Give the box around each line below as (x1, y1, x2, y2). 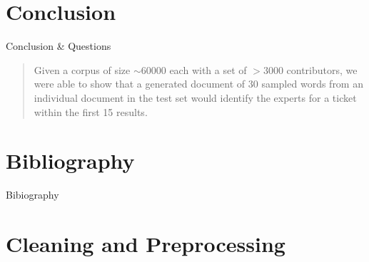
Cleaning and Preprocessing (6, 229, 285, 258)
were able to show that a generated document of (34, 76, 246, 91)
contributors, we (286, 62, 358, 77)
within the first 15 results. (34, 104, 148, 119)
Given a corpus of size (34, 62, 131, 77)
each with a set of (169, 62, 247, 77)
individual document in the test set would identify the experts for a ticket (34, 90, 357, 105)
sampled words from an (261, 76, 363, 91)
